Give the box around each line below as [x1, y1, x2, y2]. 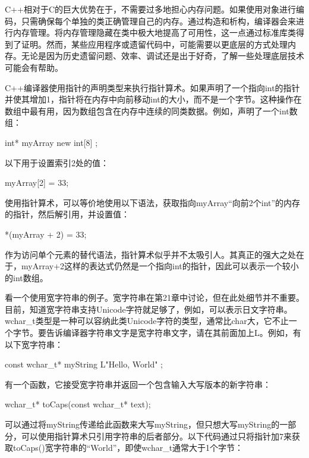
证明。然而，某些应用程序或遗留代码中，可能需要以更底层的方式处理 [21, 38, 288, 50]
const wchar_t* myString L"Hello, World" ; [5, 358, 163, 370]
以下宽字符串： [5, 338, 63, 350]
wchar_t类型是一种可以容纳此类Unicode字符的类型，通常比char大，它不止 [5, 314, 289, 327]
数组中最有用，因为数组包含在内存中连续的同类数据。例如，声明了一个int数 [5, 104, 298, 117]
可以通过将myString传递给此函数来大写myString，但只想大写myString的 [5, 418, 280, 431]
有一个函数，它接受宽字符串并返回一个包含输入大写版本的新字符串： [5, 378, 271, 390]
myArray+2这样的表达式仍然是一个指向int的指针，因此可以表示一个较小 [21, 260, 299, 272]
